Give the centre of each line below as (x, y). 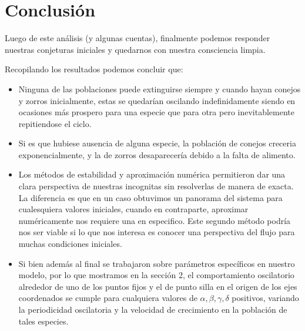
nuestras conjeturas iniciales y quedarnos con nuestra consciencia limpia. (135, 49)
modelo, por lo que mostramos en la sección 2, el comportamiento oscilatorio (156, 275)
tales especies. (43, 321)
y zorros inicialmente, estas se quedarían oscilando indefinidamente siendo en (157, 100)
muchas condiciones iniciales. (70, 244)
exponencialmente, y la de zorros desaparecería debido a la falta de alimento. (157, 154)
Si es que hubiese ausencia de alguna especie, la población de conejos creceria (157, 143)
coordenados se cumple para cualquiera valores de (108, 298)
